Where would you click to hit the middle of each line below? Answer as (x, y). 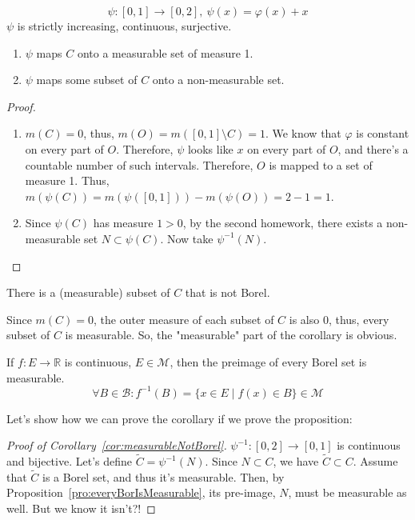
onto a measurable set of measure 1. (165, 52)
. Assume (375, 461)
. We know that (303, 133)
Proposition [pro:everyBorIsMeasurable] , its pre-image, (141, 492)
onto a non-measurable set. (218, 80)
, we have (296, 461)
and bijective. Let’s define (69, 461)
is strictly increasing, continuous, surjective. (124, 26)
